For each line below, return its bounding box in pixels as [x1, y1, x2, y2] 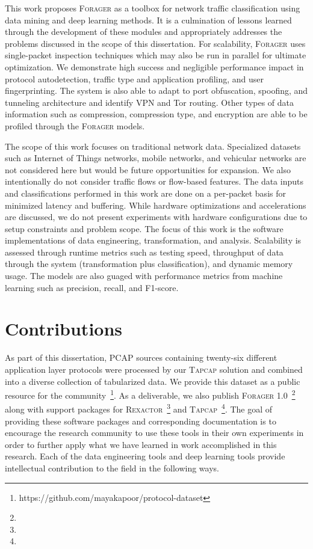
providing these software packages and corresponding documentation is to [5, 414, 276, 427]
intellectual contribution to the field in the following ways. [5, 462, 219, 474]
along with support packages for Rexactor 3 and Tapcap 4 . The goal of [5, 401, 273, 416]
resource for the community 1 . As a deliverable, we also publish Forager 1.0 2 [5, 387, 296, 401]
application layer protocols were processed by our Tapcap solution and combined [5, 363, 303, 375]
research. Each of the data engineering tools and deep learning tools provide [5, 450, 285, 462]
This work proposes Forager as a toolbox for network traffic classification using [5, 2, 300, 14]
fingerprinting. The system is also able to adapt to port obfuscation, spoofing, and [5, 84, 308, 97]
